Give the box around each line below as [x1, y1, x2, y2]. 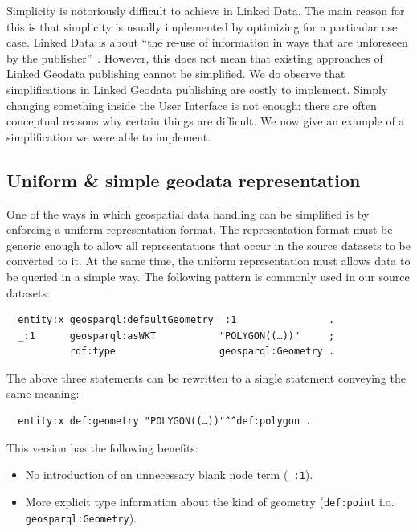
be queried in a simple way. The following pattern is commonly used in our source [6, 268, 410, 284]
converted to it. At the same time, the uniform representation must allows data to [6, 252, 411, 269]
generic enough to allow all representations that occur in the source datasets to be [6, 236, 411, 253]
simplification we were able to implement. [6, 128, 211, 145]
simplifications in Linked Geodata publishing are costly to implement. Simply [6, 80, 388, 97]
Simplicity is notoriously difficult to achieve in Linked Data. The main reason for [6, 2, 405, 18]
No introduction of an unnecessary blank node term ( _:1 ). [25, 466, 313, 483]
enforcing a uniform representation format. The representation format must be [6, 221, 393, 238]
